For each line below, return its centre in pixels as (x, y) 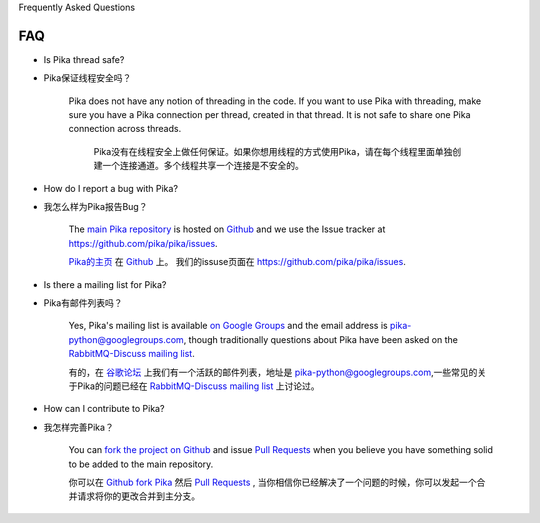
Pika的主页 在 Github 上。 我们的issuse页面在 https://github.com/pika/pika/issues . (237, 262)
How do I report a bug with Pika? (111, 188)
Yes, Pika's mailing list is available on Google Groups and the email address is (228, 326)
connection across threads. (125, 129)
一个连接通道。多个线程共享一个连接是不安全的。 (202, 166)
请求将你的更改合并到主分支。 (138, 496)
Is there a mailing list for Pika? (105, 284)
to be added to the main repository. (141, 464)
